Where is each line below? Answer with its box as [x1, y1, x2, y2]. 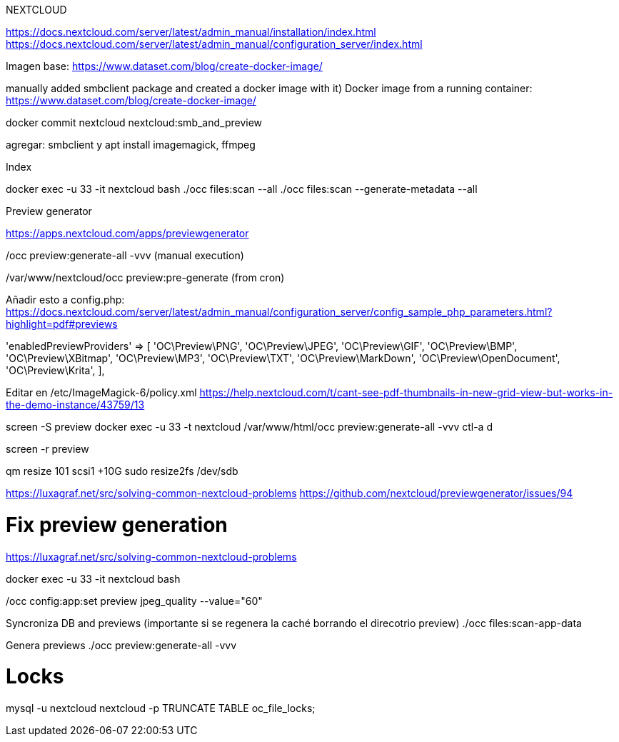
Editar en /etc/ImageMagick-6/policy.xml [6, 386, 197, 398]
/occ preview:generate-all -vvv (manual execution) [6, 249, 244, 261]
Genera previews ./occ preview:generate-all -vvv [6, 638, 237, 651]
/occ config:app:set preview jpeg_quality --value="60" [6, 594, 263, 607]
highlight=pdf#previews [6, 318, 118, 330]
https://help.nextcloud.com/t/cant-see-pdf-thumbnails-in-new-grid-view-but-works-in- [199, 386, 613, 398]
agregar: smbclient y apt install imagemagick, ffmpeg [6, 139, 256, 151]
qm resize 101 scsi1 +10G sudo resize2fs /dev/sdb [6, 465, 238, 477]
